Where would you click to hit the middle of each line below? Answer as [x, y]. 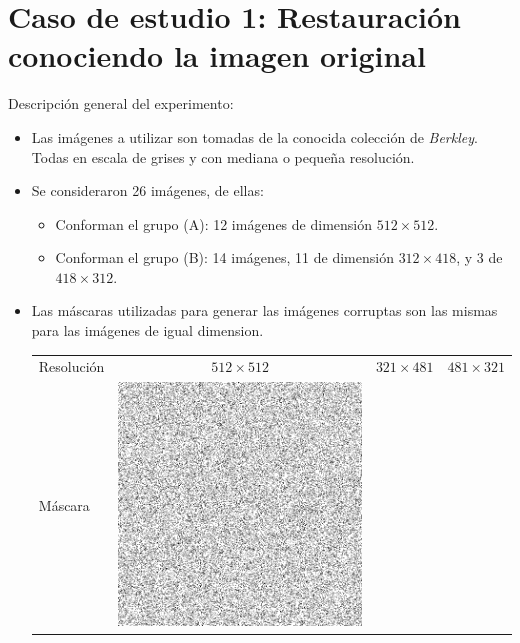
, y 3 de [479, 257]
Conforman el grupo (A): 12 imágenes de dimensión [213, 223]
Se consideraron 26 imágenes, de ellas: [147, 190]
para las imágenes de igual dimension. [147, 330]
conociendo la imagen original [217, 55]
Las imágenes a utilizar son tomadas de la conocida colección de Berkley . [254, 136]
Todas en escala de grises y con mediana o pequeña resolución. [223, 156]
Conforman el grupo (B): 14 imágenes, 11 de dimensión [224, 257]
